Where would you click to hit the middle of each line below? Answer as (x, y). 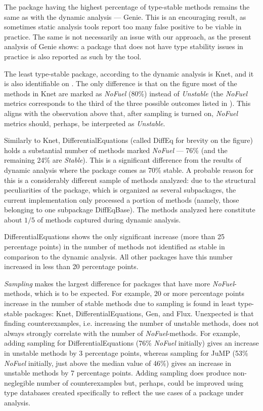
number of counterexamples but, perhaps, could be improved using (140, 382)
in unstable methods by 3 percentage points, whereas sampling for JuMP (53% (126, 353)
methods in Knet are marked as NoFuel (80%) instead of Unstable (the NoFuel (126, 93)
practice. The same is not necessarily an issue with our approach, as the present (128, 36)
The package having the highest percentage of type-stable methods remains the (127, 7)
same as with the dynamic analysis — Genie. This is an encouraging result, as (125, 16)
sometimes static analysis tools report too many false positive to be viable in (123, 27)
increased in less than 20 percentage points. (71, 266)
